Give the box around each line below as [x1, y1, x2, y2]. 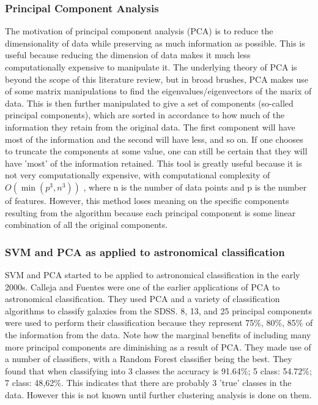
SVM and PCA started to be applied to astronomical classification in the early [5, 268, 300, 281]
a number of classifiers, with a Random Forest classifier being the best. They [5, 352, 292, 365]
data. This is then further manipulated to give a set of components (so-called [5, 96, 294, 109]
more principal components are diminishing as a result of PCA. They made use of [5, 340, 311, 353]
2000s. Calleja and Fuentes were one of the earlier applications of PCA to [5, 280, 280, 293]
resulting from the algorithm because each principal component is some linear [5, 206, 296, 219]
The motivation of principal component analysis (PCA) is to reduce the [5, 25, 273, 37]
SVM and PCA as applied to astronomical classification [5, 244, 285, 259]
